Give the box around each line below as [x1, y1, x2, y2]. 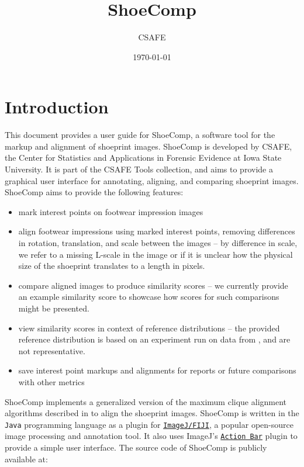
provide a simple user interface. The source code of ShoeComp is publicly [5, 441, 267, 454]
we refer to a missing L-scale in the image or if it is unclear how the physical [18, 248, 293, 260]
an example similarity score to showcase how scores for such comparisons [18, 290, 279, 303]
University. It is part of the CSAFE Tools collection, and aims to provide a [5, 163, 273, 175]
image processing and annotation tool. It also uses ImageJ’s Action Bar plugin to [5, 430, 298, 442]
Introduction [5, 95, 109, 119]
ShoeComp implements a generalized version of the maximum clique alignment [5, 395, 287, 407]
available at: [5, 452, 48, 465]
